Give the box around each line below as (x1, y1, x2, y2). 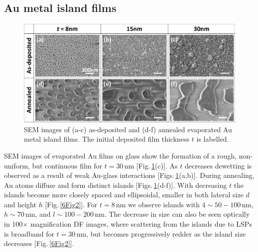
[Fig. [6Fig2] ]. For (45, 199, 98, 209)
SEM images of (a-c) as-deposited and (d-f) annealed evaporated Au (24, 124, 232, 134)
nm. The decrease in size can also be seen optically (95, 209, 250, 219)
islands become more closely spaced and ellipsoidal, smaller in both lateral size (4, 189, 244, 200)
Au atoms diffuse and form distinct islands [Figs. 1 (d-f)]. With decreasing (4, 179, 227, 190)
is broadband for (4, 228, 54, 239)
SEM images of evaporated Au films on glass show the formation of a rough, (4, 150, 237, 161)
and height (4, 199, 36, 209)
